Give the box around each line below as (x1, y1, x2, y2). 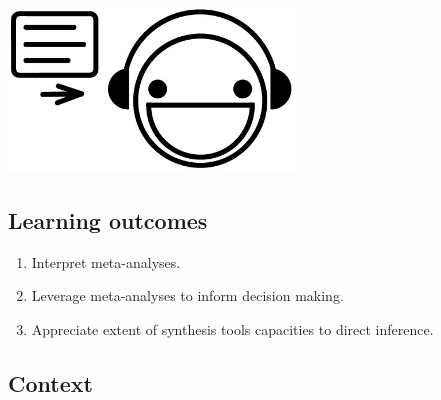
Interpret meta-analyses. (31, 251, 181, 272)
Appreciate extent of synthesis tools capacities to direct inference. (31, 318, 434, 339)
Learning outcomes (8, 204, 208, 235)
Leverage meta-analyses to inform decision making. (31, 285, 344, 306)
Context (8, 367, 93, 398)
